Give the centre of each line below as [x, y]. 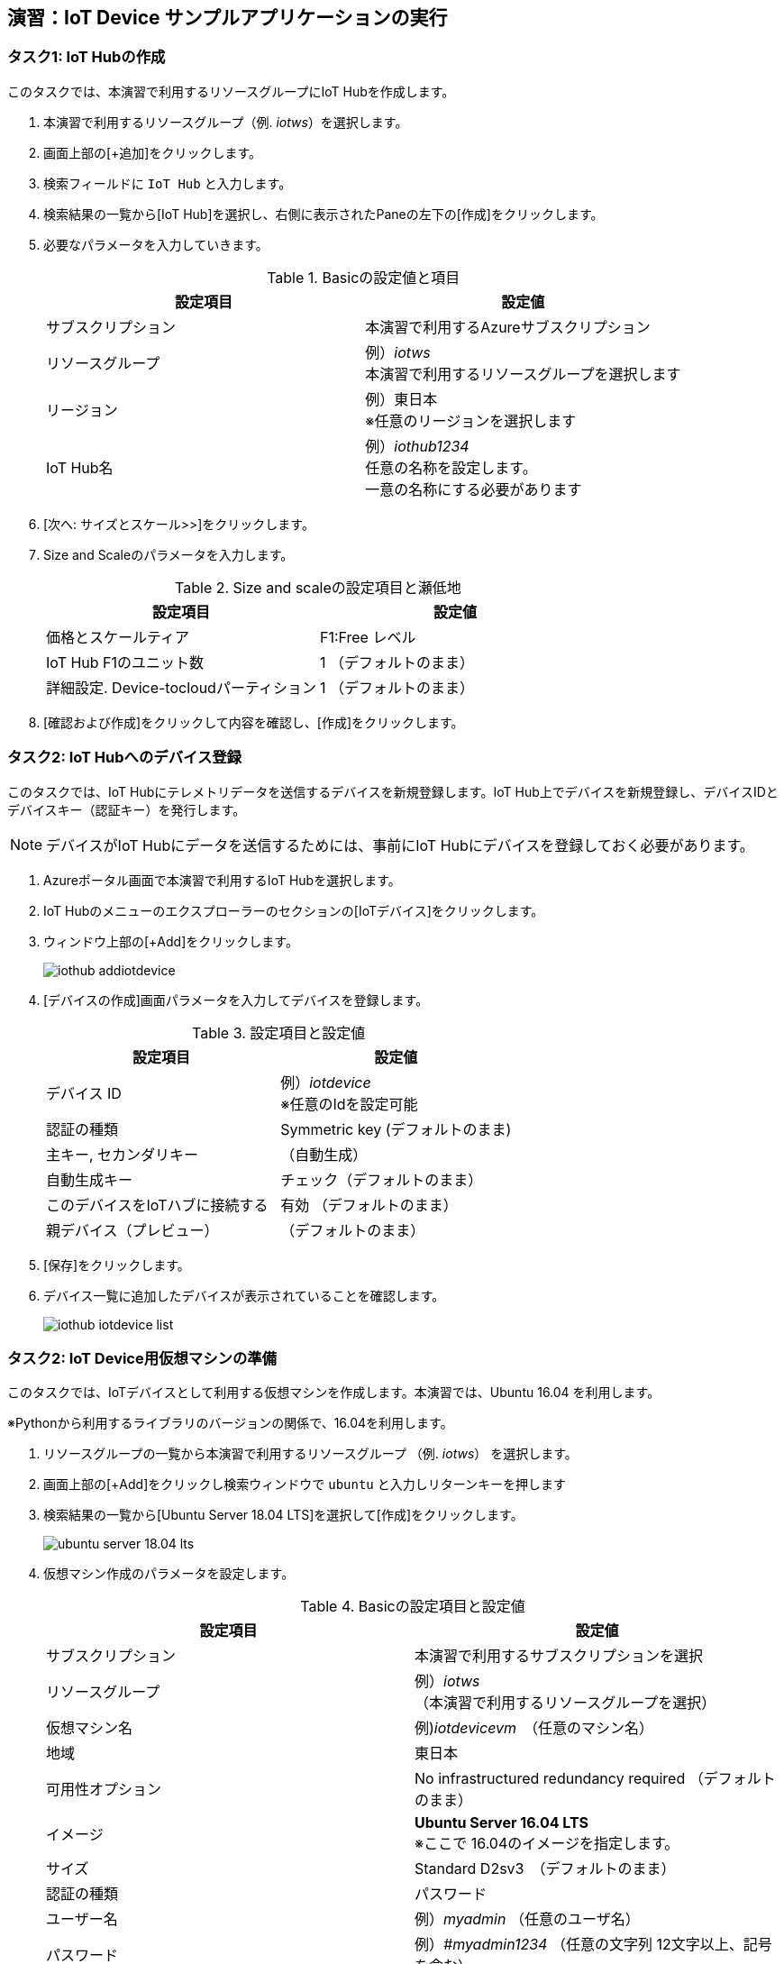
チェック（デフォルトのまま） [382, 1179]
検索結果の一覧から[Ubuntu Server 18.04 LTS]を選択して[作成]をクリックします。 [283, 1515]
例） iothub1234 [417, 446]
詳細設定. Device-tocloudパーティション [181, 687]
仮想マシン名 [90, 1728]
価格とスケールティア [118, 637]
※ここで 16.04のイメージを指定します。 [547, 1844]
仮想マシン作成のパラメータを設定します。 [169, 1574]
